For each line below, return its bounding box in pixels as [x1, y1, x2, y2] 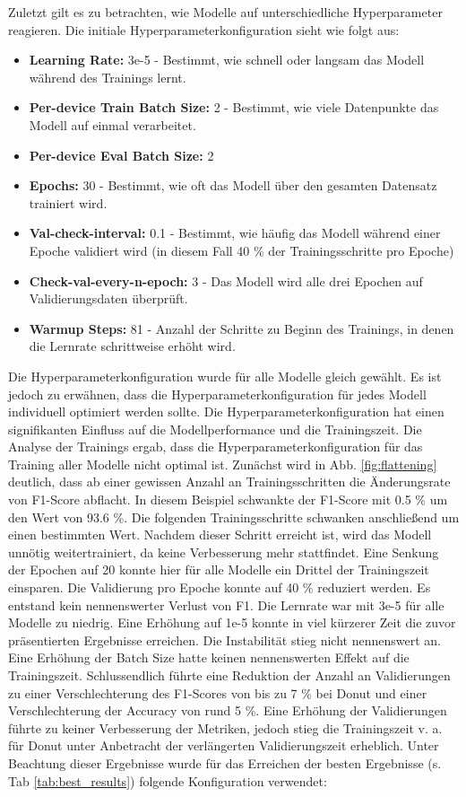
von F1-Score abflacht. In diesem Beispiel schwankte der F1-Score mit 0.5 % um [8, 490, 448, 509]
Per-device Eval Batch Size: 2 [29, 145, 214, 164]
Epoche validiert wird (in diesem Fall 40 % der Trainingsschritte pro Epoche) [29, 241, 454, 259]
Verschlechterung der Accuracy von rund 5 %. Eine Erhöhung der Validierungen [8, 701, 447, 720]
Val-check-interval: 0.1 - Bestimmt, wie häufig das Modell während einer [29, 223, 441, 242]
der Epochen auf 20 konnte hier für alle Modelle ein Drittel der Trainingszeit [8, 560, 429, 579]
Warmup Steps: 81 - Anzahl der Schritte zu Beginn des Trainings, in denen [29, 319, 454, 337]
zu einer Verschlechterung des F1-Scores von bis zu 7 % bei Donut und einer [8, 683, 427, 702]
